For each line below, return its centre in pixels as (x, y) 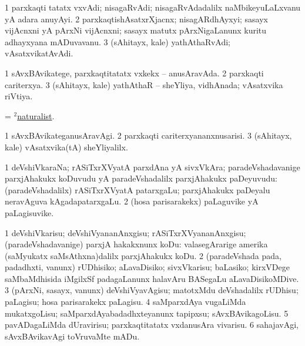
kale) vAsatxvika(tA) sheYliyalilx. (66, 147)
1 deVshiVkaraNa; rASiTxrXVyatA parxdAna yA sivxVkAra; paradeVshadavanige (152, 167)
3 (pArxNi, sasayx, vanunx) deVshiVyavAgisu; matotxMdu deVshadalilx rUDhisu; (152, 290)
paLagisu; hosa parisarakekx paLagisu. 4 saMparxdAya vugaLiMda (125, 302)
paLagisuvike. (29, 212)
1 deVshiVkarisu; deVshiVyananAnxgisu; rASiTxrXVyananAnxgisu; (125, 232)
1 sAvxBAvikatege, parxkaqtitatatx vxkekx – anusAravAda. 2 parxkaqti (134, 73)
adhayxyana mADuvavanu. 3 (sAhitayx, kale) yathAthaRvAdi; (118, 41)
